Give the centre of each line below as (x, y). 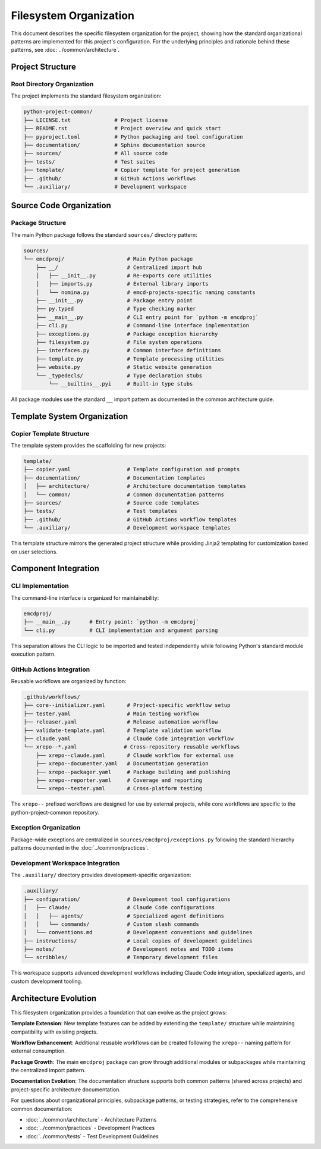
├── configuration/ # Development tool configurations (127, 899)
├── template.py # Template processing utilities (130, 359)
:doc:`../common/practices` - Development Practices (90, 1128)
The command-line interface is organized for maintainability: (85, 597)
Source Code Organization (61, 206)
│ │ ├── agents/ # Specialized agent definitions (124, 916)
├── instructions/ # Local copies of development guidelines (138, 941)
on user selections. (34, 552)
